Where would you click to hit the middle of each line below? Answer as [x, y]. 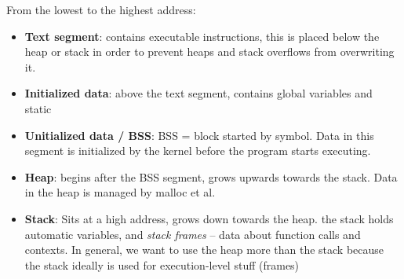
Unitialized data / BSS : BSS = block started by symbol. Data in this [199, 135]
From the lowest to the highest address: [101, 9]
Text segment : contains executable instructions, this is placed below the [202, 36]
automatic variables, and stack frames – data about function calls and [193, 234]
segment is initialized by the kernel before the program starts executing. [198, 151]
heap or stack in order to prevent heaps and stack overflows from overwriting [209, 51]
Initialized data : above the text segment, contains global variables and [198, 93]
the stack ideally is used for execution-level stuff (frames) [162, 264]
